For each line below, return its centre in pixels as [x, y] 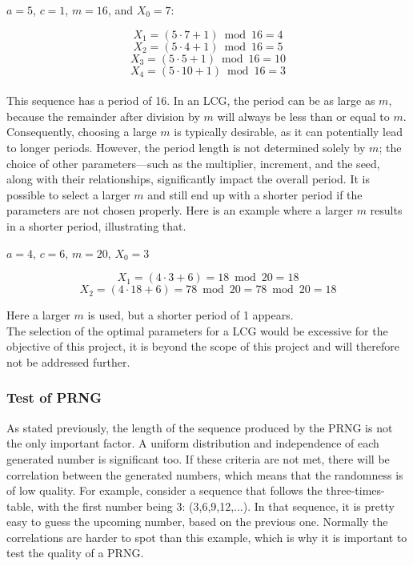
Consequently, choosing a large [82, 132]
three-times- [355, 490]
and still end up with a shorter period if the [255, 194]
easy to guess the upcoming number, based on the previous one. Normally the [197, 522]
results [386, 210]
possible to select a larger [68, 194]
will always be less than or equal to [303, 116]
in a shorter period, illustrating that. [96, 225]
